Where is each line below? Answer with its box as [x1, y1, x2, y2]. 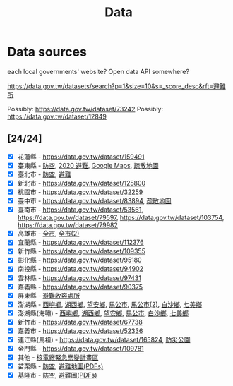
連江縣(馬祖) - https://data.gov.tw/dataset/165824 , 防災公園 [17, 335, 191, 344]
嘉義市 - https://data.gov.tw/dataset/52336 [17, 326, 143, 335]
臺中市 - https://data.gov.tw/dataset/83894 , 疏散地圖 [17, 197, 172, 205]
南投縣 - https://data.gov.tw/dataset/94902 [17, 265, 143, 273]
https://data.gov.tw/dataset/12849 [7, 112, 107, 121]
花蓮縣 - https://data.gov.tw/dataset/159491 [17, 152, 145, 161]
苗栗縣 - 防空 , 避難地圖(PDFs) [17, 362, 104, 370]
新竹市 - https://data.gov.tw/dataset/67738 [17, 318, 143, 326]
